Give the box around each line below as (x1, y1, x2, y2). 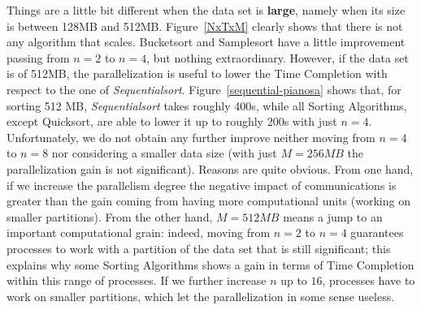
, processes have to (322, 272, 415, 289)
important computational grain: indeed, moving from (7, 224, 271, 241)
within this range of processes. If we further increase (7, 272, 267, 289)
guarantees (350, 224, 404, 241)
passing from (7, 49, 70, 66)
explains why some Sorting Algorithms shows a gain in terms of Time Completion (7, 256, 414, 273)
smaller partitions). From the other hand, (7, 208, 213, 225)
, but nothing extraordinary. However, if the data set (146, 49, 409, 66)
